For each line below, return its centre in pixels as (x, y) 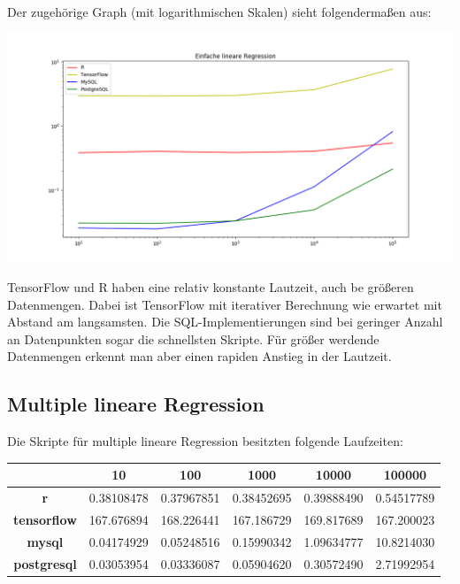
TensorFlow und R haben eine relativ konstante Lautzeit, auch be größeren (211, 287)
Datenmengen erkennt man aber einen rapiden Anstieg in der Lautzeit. (199, 356)
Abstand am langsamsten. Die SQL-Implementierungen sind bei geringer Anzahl (225, 322)
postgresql (45, 563)
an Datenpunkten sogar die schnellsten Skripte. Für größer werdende (193, 338)
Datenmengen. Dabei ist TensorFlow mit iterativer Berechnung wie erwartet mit (225, 304)
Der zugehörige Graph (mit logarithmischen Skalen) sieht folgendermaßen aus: (219, 12)
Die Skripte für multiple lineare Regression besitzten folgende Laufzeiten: (205, 441)
